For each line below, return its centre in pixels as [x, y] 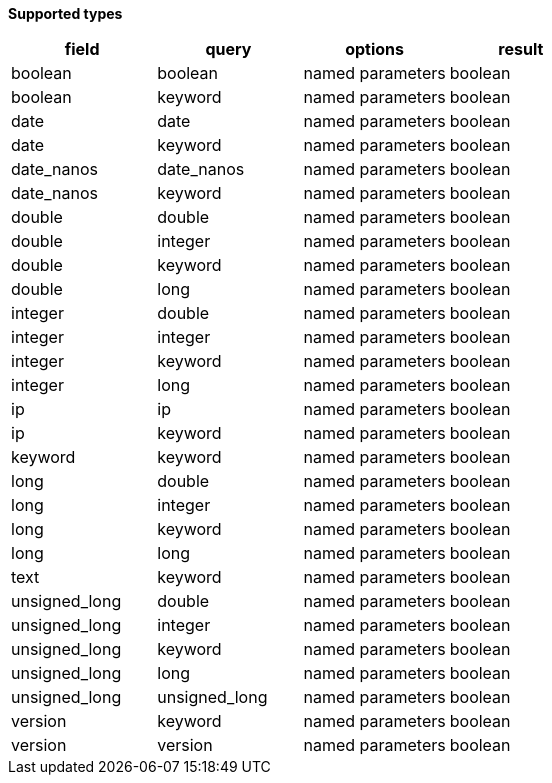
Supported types [65, 13]
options [375, 49]
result [521, 49]
